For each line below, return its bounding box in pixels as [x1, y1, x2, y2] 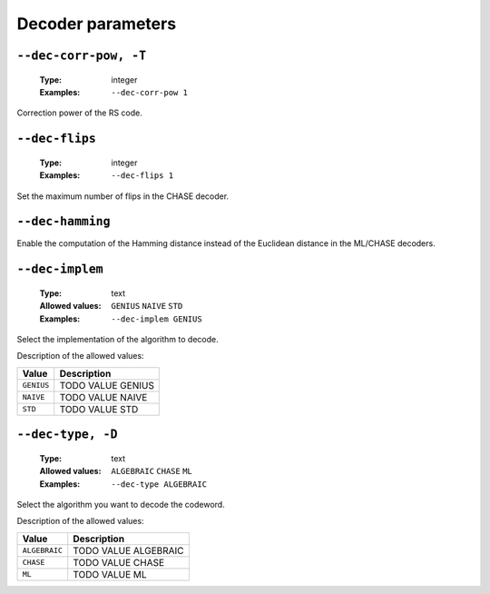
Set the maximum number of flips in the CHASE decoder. [16, 191, 230, 202]
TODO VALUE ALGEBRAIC [73, 544, 185, 557]
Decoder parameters [16, 14, 177, 34]
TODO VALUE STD [59, 402, 139, 415]
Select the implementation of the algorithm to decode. [16, 334, 219, 345]
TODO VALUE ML [73, 568, 147, 580]
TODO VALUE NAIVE [59, 391, 148, 403]
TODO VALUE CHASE [73, 556, 165, 569]
